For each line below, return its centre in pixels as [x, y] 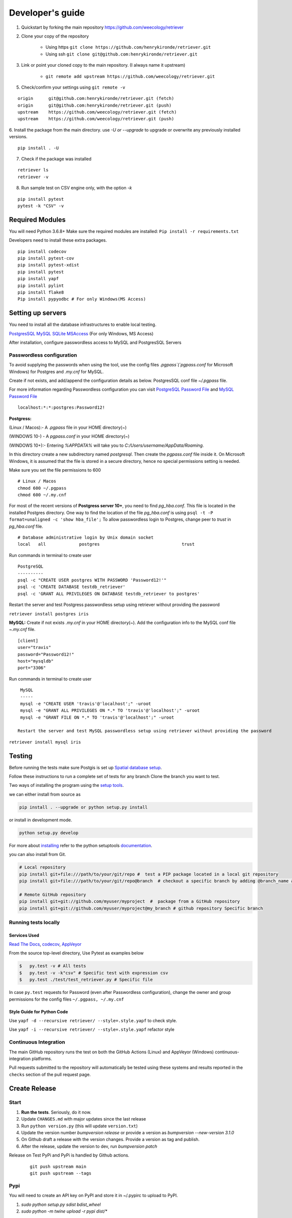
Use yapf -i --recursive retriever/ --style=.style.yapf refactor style [92, 1029]
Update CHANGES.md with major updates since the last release [83, 1119]
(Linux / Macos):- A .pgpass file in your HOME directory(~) [68, 427]
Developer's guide [47, 13]
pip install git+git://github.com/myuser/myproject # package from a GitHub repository [130, 902]
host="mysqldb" [36, 661]
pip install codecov [42, 251]
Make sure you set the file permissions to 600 [55, 470]
